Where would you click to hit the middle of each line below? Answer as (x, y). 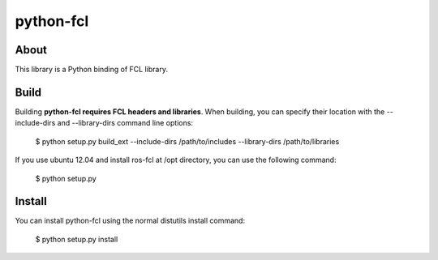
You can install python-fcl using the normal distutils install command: (130, 221)
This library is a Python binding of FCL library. (91, 70)
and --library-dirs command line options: (125, 123)
